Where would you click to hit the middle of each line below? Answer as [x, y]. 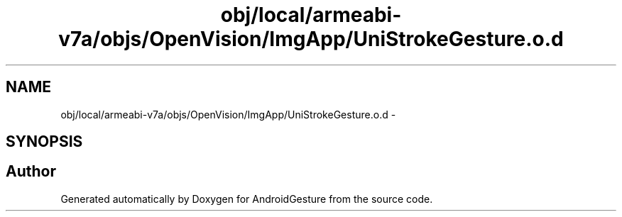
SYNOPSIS [44, 142]
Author [31, 172]
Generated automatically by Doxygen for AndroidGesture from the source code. [247, 199]
